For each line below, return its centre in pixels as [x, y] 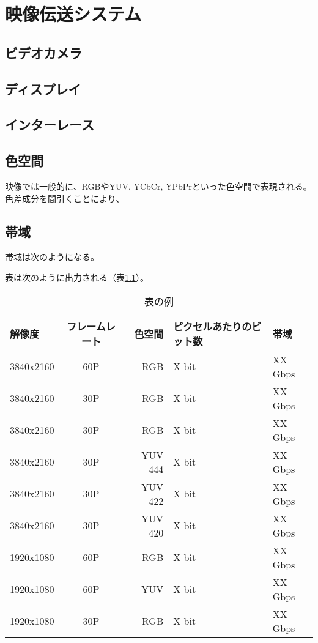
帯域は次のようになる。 [52, 257]
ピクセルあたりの [213, 326]
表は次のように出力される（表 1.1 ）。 [77, 277]
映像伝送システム [73, 14]
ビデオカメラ [43, 52]
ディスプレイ [43, 88]
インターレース [50, 125]
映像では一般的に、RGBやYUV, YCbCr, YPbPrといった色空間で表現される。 [158, 186]
